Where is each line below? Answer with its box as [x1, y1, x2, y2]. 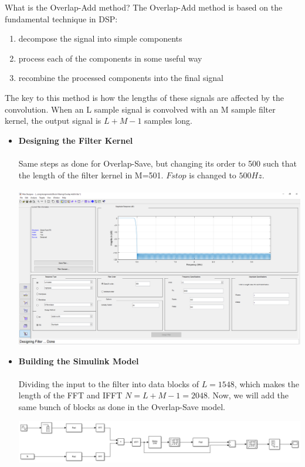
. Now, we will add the [207, 389, 289, 401]
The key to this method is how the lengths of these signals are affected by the [5, 91, 284, 103]
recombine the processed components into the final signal [18, 72, 223, 84]
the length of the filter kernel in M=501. [18, 168, 164, 181]
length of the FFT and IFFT [18, 389, 123, 401]
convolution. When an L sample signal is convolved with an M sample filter [5, 103, 276, 115]
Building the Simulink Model [18, 354, 139, 367]
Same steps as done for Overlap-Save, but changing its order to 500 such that [18, 157, 297, 169]
